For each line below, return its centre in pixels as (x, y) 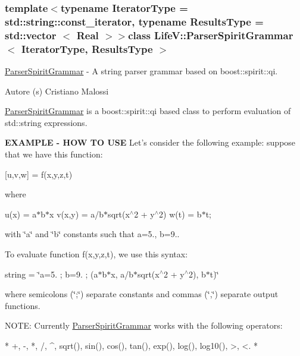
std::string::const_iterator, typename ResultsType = (134, 21)
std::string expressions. (46, 122)
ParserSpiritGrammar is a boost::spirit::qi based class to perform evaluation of (148, 111)
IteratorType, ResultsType (87, 48)
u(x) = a (21, 214)
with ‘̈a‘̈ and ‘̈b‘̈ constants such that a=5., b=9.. (92, 234)
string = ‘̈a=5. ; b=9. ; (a (51, 274)
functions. (23, 305)
